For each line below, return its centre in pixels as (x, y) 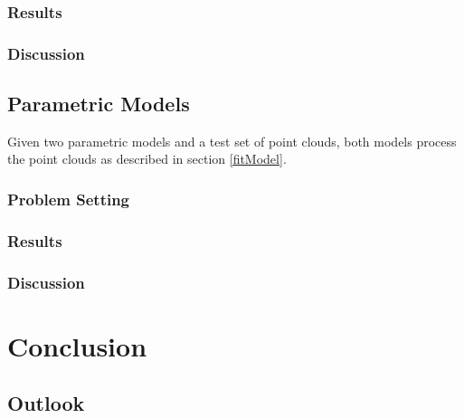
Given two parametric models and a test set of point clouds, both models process (232, 141)
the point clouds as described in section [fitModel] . (147, 159)
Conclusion (77, 345)
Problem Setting (69, 199)
